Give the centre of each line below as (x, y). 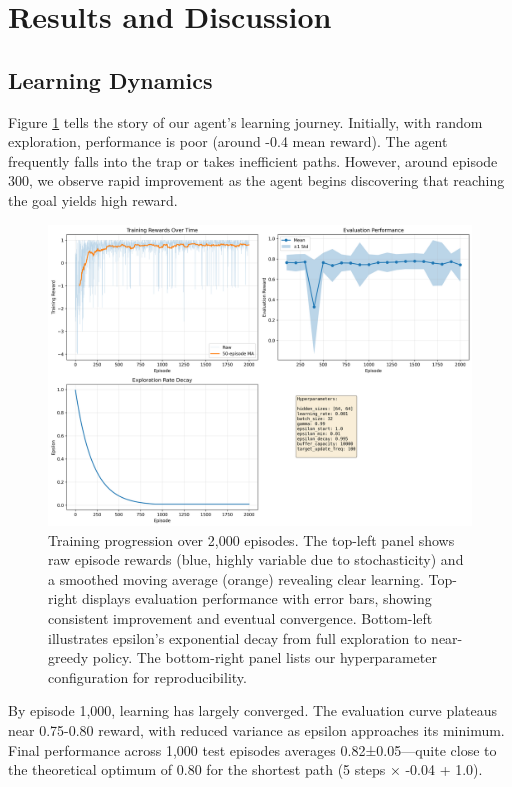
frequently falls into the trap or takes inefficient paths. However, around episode (253, 160)
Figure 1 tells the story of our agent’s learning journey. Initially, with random (245, 121)
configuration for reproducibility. (147, 676)
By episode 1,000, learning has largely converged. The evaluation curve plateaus (253, 710)
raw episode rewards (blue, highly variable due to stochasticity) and (256, 559)
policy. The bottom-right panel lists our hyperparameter (264, 657)
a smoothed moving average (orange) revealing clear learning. (236, 578)
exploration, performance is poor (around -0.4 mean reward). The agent (228, 141)
